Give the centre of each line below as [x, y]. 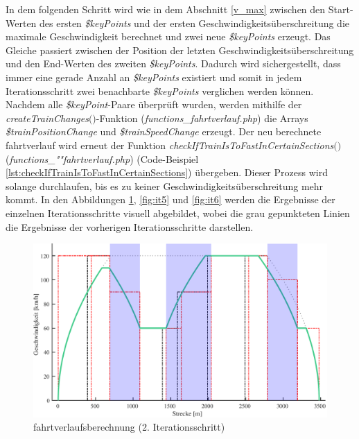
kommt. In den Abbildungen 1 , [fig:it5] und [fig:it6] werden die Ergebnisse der [170, 199]
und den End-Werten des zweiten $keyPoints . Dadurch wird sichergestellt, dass [173, 63]
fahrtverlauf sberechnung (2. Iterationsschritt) [129, 427]
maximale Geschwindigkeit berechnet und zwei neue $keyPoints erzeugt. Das [168, 36]
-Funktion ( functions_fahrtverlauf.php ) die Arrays [202, 118]
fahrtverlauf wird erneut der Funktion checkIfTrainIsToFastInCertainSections [170, 145]
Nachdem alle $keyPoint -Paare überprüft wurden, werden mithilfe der [154, 104]
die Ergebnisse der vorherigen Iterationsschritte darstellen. [130, 226]
